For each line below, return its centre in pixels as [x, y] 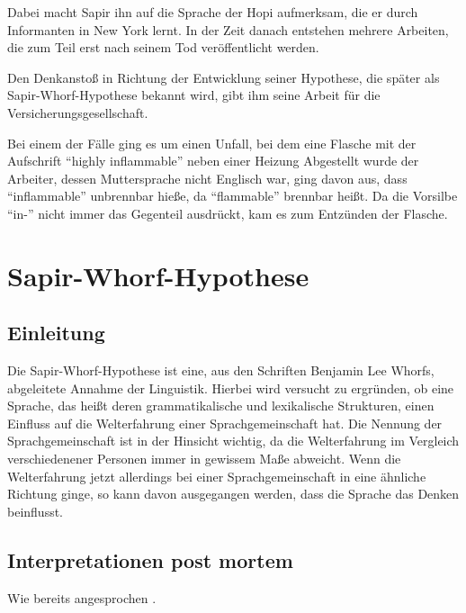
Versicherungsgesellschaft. [78, 112]
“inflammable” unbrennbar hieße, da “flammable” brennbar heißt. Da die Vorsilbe [233, 196]
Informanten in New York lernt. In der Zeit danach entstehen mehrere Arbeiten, [228, 29]
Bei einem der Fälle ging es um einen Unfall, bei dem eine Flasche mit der [212, 143]
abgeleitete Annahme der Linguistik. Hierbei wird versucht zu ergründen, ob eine [231, 388]
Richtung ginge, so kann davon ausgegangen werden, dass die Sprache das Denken [233, 494]
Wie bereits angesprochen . [82, 597]
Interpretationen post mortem [150, 559]
